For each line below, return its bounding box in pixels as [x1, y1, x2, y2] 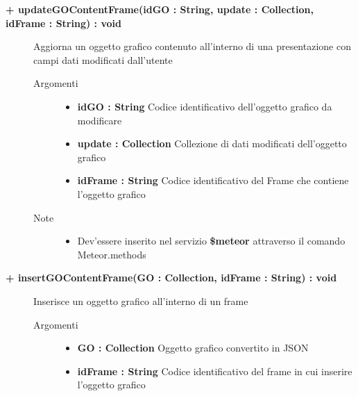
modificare [77, 113, 122, 127]
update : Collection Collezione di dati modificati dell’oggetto [77, 136, 347, 151]
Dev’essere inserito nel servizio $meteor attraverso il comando [77, 233, 346, 248]
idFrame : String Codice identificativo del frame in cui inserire [77, 363, 352, 378]
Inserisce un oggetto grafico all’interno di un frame [33, 293, 248, 308]
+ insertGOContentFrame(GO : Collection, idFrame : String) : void [6, 270, 337, 285]
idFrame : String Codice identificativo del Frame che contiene [77, 173, 349, 188]
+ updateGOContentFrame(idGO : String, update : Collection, [6, 2, 314, 16]
